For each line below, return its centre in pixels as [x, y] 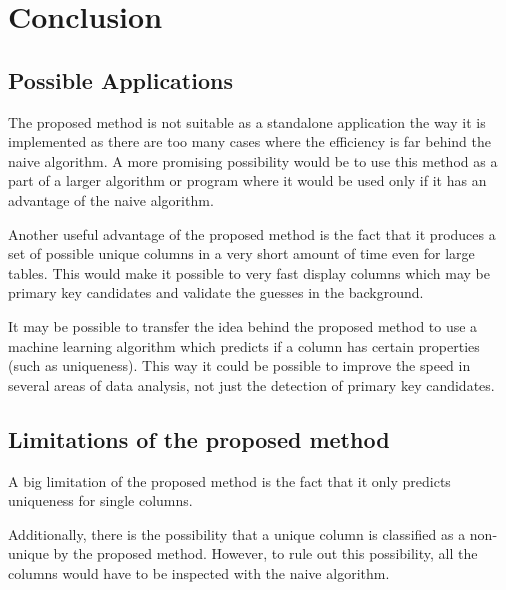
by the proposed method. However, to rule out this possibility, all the [265, 553]
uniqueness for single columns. [100, 500]
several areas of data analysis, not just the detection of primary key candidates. [251, 384]
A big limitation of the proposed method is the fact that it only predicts [229, 480]
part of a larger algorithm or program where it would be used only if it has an [247, 180]
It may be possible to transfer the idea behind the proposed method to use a [243, 325]
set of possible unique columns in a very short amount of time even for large [241, 253]
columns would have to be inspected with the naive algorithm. [199, 572]
